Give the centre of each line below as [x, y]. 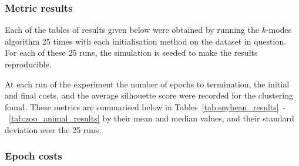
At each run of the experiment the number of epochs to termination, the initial [147, 84]
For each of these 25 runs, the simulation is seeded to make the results [131, 52]
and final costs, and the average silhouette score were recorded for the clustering [149, 95]
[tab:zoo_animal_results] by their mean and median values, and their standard [152, 118]
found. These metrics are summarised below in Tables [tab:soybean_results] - [145, 106]
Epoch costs [33, 156]
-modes [279, 30]
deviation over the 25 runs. [53, 129]
